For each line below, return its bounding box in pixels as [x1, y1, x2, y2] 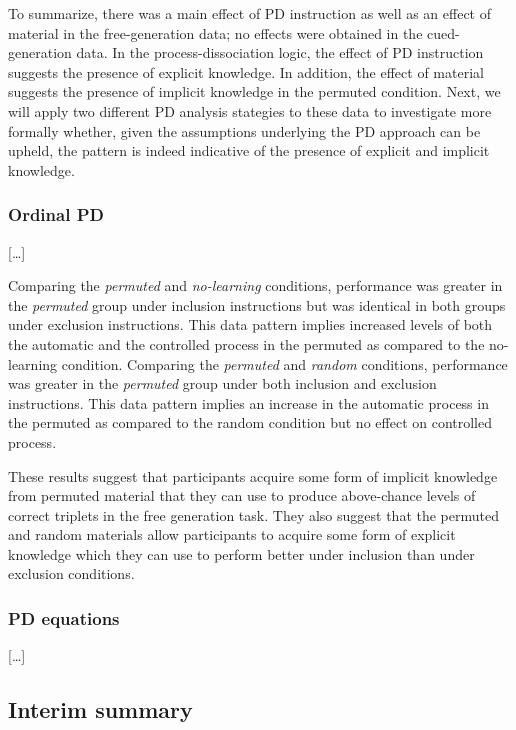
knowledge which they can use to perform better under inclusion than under [8, 543, 475, 564]
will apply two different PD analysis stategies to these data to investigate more [8, 100, 492, 121]
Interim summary [8, 694, 193, 725]
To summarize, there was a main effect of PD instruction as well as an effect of [8, 3, 492, 23]
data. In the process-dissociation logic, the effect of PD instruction [76, 42, 484, 63]
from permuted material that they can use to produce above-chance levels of [8, 485, 476, 506]
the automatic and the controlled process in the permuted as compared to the [8, 333, 485, 354]
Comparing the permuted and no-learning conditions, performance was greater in [8, 275, 503, 296]
